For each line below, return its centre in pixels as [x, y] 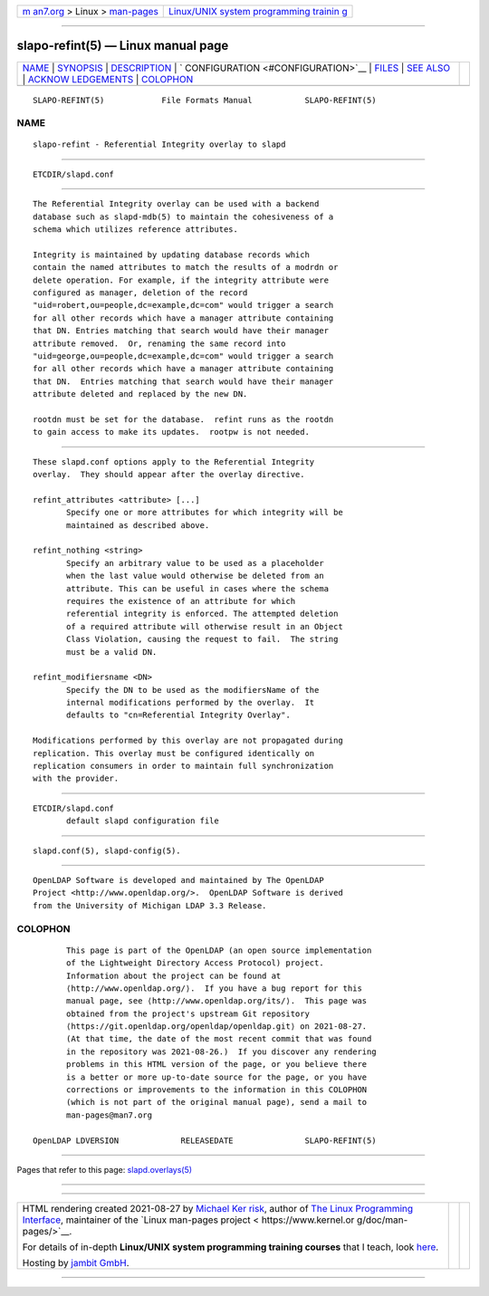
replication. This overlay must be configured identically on [174, 753]
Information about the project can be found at [174, 975]
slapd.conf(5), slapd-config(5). [107, 850]
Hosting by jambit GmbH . [76, 1263]
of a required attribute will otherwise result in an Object [205, 626]
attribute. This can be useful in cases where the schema [198, 588]
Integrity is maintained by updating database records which [171, 254]
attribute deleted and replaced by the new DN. [140, 394]
